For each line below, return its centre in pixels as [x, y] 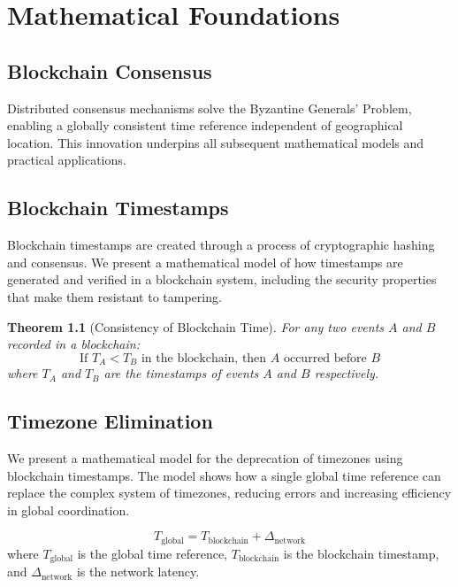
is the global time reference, [153, 553]
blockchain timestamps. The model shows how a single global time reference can [224, 475]
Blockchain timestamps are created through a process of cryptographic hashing [221, 245]
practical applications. [67, 160]
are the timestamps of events [181, 373]
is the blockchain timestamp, [361, 553]
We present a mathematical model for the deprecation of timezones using [205, 457]
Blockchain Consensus [110, 70]
